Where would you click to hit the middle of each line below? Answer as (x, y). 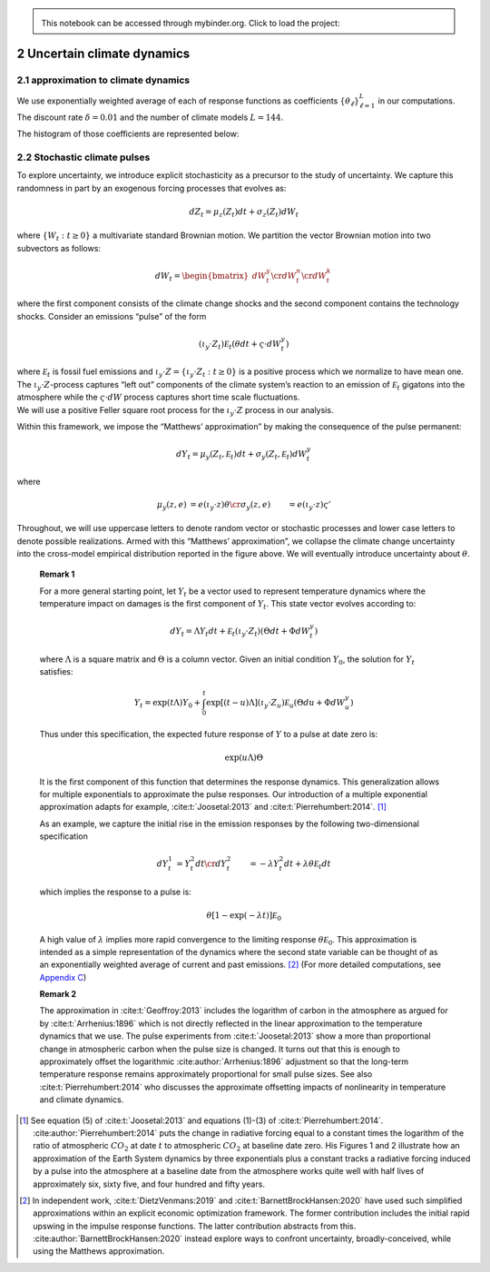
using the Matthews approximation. (99, 1251)
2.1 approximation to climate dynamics (103, 80)
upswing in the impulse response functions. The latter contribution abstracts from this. (195, 1226)
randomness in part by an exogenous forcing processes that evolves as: (152, 188)
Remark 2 (58, 994)
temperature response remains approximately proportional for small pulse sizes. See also (206, 1074)
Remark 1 (57, 574)
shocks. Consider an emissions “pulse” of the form (112, 316)
